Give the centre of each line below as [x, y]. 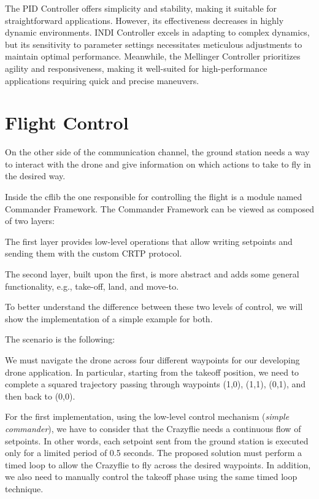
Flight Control [67, 122]
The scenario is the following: [60, 339]
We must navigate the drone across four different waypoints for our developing [152, 360]
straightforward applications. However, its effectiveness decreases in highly [144, 20]
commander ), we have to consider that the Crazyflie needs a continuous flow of [153, 428]
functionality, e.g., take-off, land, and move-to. [92, 286]
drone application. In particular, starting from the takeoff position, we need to [152, 372]
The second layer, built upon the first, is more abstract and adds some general [152, 274]
